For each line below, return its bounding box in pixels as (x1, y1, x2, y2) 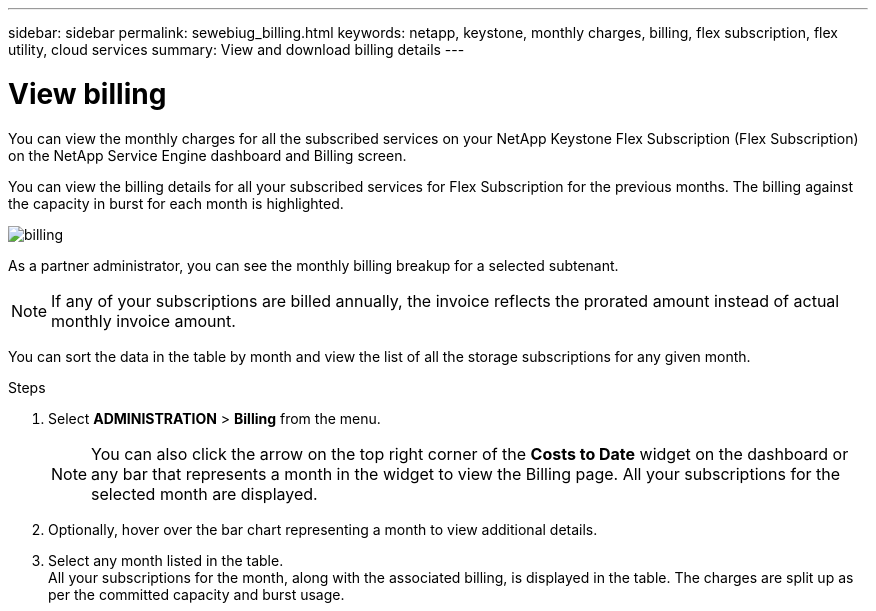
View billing (8, 76, 167, 111)
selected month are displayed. (91, 483, 318, 504)
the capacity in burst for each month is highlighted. (8, 194, 344, 212)
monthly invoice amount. (51, 310, 236, 331)
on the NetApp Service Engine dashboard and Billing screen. (8, 146, 407, 164)
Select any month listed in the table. (48, 551, 284, 569)
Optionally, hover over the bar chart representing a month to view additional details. (48, 520, 598, 538)
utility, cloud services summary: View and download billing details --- (8, 41, 465, 58)
